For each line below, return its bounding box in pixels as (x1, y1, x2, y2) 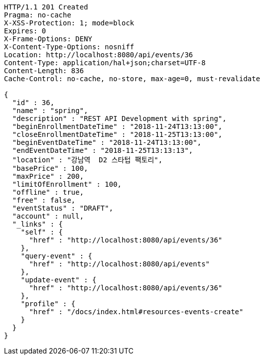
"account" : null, (12, 212, 84, 220)
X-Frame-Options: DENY (4, 35, 93, 43)
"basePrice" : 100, (12, 164, 88, 172)
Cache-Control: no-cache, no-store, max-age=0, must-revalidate (4, 75, 261, 83)
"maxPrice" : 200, (12, 172, 84, 180)
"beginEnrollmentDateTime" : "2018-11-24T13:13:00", (12, 122, 223, 130)
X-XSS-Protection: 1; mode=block (4, 19, 134, 27)
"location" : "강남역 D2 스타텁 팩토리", (12, 156, 163, 164)
